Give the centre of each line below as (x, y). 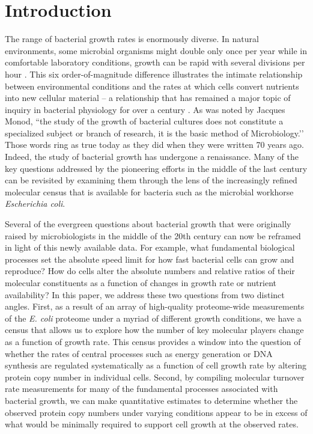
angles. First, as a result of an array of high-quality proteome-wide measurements (155, 306)
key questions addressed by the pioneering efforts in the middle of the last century (156, 168)
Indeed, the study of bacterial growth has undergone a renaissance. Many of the (152, 157)
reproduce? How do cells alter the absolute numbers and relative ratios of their (150, 271)
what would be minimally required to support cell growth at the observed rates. (152, 424)
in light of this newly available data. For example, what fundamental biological (150, 247)
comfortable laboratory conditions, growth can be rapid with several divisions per (155, 62)
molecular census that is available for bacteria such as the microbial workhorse (149, 191)
